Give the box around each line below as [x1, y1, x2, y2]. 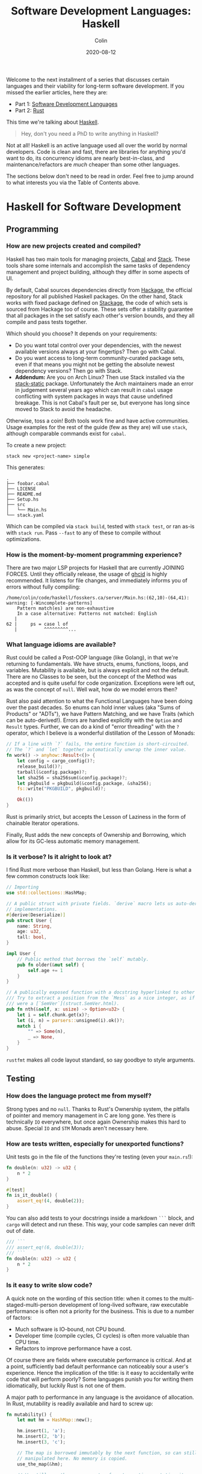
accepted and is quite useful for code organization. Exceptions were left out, [6, 679, 195, 687]
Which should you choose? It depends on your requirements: [6, 329, 158, 337]
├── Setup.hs [6, 496, 39, 503]
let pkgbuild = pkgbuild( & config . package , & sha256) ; [17, 780, 152, 786]
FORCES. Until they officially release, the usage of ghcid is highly [6, 570, 167, 578]
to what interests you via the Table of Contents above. [6, 179, 140, 186]
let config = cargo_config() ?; [17, 758, 96, 764]
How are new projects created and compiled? [6, 242, 141, 250]
